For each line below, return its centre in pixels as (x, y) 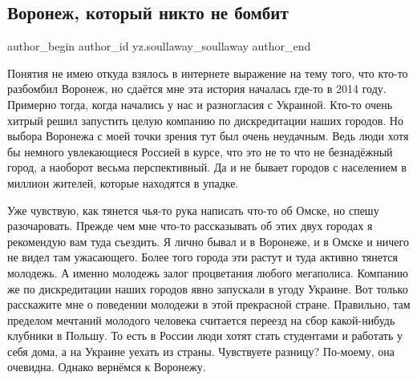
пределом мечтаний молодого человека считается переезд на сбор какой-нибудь (201, 319)
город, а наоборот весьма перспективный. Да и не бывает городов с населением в (207, 167)
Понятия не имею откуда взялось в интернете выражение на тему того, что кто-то (208, 73)
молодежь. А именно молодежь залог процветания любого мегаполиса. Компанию (208, 272)
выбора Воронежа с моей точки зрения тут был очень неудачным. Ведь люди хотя (208, 136)
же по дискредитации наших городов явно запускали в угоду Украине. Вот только (208, 288)
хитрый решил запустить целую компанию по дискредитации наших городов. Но (205, 120)
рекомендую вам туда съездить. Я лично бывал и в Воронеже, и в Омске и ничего (208, 241)
